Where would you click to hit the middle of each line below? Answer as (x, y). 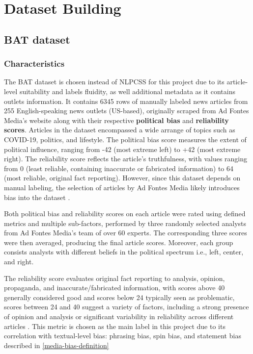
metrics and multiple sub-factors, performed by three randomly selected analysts (125, 223)
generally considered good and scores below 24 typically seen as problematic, (119, 297)
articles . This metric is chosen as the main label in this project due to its (115, 326)
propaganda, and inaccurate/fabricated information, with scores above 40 (114, 288)
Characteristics (34, 63)
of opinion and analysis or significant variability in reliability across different (119, 316)
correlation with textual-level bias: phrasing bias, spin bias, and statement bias (123, 336)
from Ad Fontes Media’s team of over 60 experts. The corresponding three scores (126, 233)
